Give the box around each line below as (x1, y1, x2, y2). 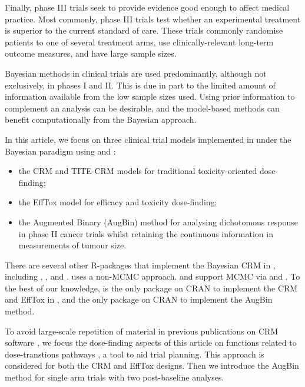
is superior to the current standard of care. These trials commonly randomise (5, 24, 283, 37)
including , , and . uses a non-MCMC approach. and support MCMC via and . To (5, 270, 300, 283)
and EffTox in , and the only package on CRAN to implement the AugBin (5, 293, 273, 306)
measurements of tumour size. (18, 239, 127, 251)
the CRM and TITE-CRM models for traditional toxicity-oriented (18, 165, 257, 177)
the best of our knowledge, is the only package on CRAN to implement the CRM (5, 281, 298, 294)
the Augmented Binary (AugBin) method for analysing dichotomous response (18, 215, 298, 228)
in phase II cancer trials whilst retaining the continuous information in (18, 227, 273, 240)
